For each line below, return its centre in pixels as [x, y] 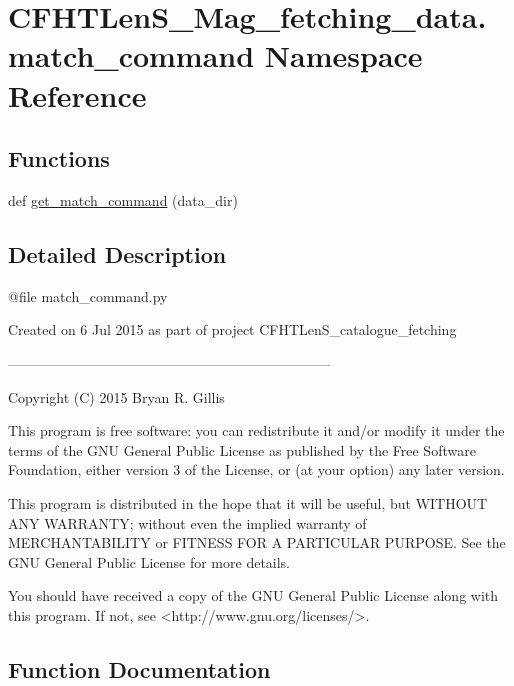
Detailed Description [117, 253]
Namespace [343, 55]
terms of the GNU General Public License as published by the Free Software [242, 449]
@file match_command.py [88, 295]
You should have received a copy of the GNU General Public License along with [253, 595]
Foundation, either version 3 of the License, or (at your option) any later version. [256, 469]
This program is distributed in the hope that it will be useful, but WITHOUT [248, 502]
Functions [59, 158]
